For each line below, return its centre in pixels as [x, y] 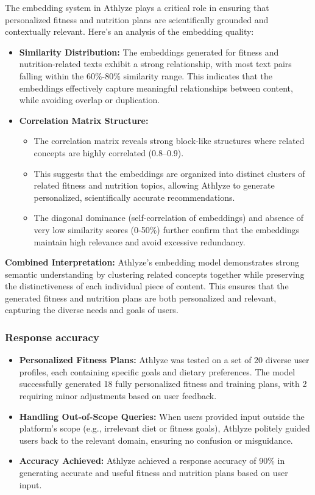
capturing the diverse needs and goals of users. [92, 310]
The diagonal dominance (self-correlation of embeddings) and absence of [169, 218]
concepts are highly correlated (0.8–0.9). [109, 152]
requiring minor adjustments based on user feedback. [118, 396]
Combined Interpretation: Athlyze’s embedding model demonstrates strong [152, 262]
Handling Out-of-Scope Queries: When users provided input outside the [162, 416]
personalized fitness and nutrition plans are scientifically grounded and [137, 19]
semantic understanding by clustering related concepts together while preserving [155, 274]
